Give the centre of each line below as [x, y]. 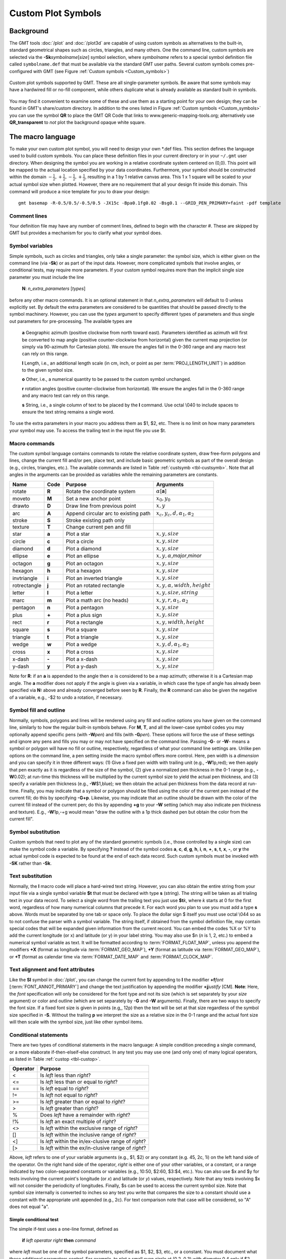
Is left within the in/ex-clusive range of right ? [93, 1142]
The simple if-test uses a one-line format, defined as [64, 1229]
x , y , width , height [180, 622]
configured [21, 71]
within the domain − [31, 177]
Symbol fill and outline [37, 710]
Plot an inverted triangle [94, 578]
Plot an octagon [84, 563]
